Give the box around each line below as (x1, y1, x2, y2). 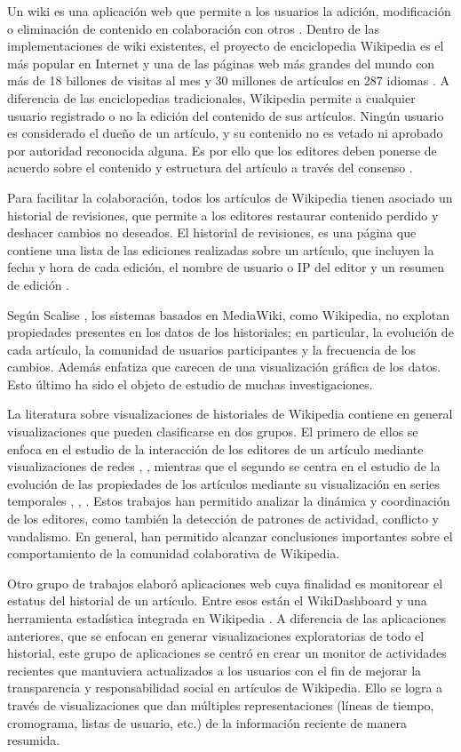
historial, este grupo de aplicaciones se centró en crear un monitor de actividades (7, 644, 447, 662)
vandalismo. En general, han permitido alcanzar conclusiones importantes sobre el (7, 526, 453, 545)
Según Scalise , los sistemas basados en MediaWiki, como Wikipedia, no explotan (7, 305, 449, 324)
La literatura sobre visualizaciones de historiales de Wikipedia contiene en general (7, 404, 453, 423)
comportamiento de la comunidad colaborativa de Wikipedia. (7, 544, 340, 563)
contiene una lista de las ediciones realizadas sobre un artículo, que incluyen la (7, 240, 434, 259)
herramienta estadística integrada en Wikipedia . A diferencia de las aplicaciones (7, 609, 446, 627)
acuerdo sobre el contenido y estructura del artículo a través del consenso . (7, 158, 413, 177)
